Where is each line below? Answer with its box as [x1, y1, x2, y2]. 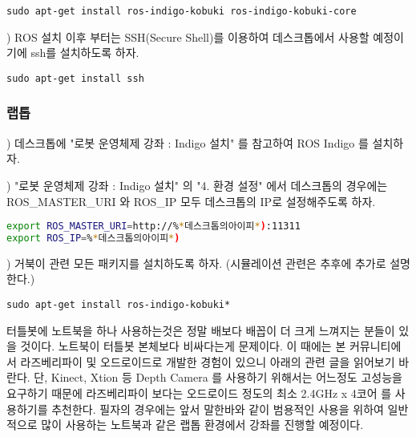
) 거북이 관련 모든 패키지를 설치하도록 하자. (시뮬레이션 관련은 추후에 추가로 [6, 254, 386, 271]
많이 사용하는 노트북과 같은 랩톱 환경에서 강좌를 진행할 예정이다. [41, 416, 364, 433]
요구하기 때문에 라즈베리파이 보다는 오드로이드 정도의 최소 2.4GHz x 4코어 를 [6, 385, 392, 402]
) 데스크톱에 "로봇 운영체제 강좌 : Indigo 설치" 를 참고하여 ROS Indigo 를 [6, 134, 369, 151]
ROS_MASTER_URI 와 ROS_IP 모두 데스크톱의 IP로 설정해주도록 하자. [6, 192, 376, 209]
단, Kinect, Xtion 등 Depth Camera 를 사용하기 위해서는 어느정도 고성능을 [34, 369, 402, 386]
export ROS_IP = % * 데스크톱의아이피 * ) [6, 232, 180, 244]
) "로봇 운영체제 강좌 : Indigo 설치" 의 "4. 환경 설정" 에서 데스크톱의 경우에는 [6, 176, 388, 193]
